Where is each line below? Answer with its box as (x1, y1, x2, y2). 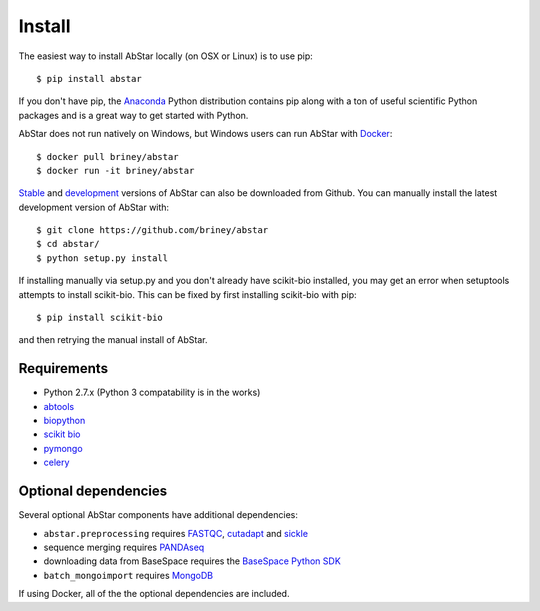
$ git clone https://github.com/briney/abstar (36, 225, 269, 236)
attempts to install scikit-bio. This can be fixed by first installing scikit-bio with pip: (18, 288, 357, 300)
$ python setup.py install (36, 252, 169, 264)
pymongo (43, 442, 84, 454)
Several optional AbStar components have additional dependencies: (18, 509, 299, 521)
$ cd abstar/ (36, 238, 100, 250)
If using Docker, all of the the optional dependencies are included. (18, 588, 290, 600)
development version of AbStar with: (18, 201, 170, 213)
